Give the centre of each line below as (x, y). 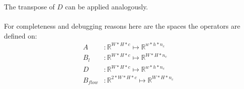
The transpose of (29, 6)
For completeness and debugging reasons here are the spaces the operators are (122, 26)
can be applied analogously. (106, 6)
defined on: (20, 35)
